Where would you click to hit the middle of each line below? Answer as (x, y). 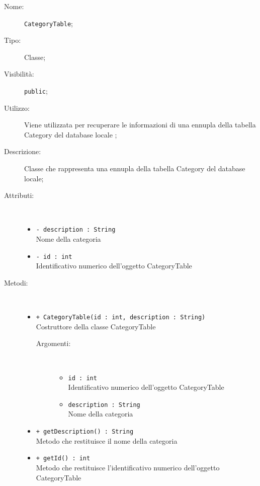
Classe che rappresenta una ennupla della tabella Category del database (135, 168)
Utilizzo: (17, 108)
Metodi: (16, 282)
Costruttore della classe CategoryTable (96, 326)
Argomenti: (53, 343)
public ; (36, 91)
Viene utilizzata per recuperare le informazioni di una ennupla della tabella (140, 125)
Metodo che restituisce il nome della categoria (107, 440)
